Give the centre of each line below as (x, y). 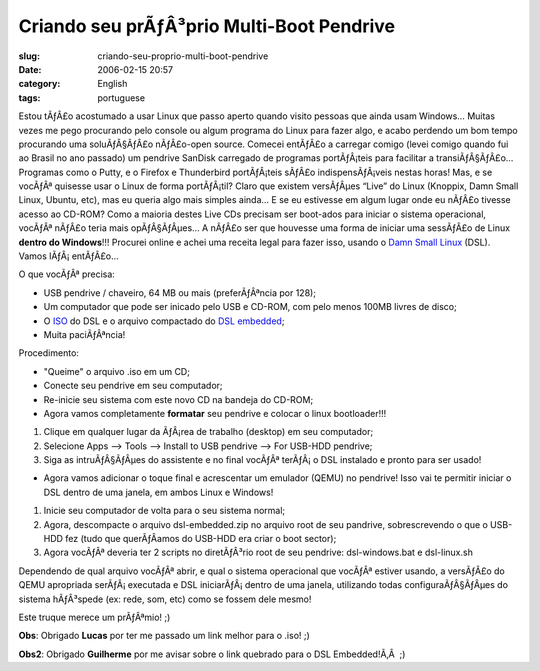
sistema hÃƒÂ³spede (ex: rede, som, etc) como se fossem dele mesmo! (165, 599)
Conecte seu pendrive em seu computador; (133, 386)
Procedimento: (49, 353)
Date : (30, 69)
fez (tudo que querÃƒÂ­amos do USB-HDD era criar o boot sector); (201, 539)
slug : (29, 56)
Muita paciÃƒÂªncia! (84, 334)
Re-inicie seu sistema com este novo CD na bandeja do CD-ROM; (178, 399)
